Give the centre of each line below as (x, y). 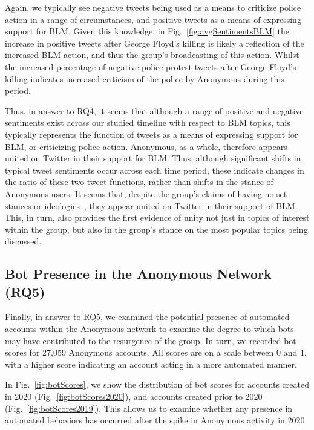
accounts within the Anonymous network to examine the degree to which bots (149, 329)
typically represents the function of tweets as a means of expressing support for (152, 134)
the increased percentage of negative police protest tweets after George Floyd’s (151, 66)
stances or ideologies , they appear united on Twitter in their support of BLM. (151, 205)
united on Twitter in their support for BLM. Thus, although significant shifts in (153, 158)
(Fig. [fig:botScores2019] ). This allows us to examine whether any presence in (149, 408)
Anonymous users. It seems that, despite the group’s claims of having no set (146, 193)
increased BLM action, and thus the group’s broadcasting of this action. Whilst (152, 55)
